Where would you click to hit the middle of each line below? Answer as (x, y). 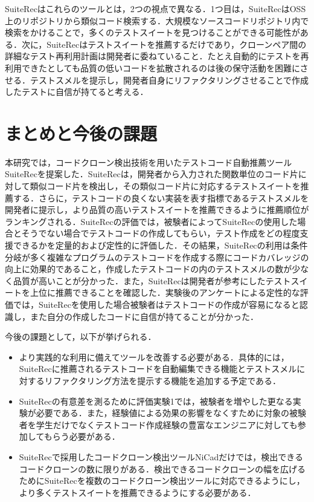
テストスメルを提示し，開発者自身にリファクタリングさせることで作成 (169, 80)
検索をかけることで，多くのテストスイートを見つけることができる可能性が (152, 32)
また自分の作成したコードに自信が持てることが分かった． (144, 316)
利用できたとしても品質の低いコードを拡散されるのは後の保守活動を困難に (152, 67)
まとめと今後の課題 (81, 133)
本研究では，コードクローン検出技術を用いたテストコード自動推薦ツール (149, 162)
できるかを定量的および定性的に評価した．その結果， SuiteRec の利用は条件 (160, 245)
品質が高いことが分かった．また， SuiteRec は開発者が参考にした (139, 280)
